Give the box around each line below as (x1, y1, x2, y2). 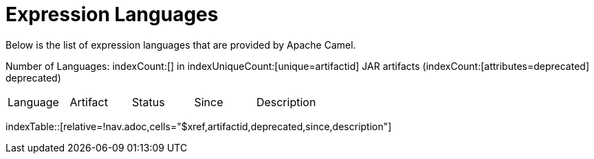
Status (131, 95, 165, 109)
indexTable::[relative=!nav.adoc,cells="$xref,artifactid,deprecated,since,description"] (5, 120, 392, 132)
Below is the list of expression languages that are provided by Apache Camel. (5, 38, 356, 51)
